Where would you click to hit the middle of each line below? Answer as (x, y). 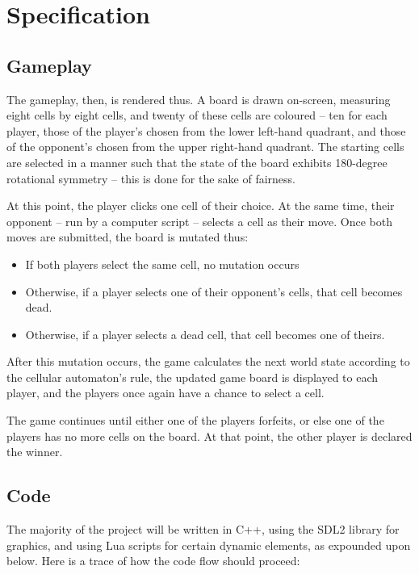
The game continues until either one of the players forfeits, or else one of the (195, 420)
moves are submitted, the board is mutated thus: (128, 237)
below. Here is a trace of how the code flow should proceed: (153, 561)
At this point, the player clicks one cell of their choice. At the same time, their (201, 205)
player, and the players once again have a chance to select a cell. (166, 393)
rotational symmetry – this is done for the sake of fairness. (151, 178)
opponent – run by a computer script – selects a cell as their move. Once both (199, 221)
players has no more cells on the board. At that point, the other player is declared (209, 436)
